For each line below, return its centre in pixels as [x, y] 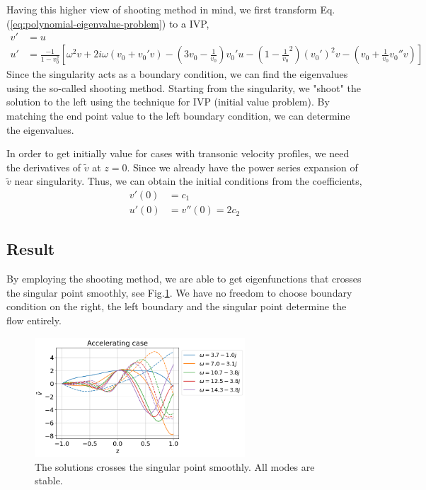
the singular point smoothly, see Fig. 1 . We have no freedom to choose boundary [179, 292]
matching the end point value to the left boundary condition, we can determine [178, 116]
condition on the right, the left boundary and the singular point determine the [177, 306]
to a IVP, [189, 23]
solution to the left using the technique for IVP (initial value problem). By [168, 102]
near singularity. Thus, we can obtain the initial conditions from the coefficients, [188, 181]
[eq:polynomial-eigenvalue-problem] [86, 23]
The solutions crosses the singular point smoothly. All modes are [175, 466]
